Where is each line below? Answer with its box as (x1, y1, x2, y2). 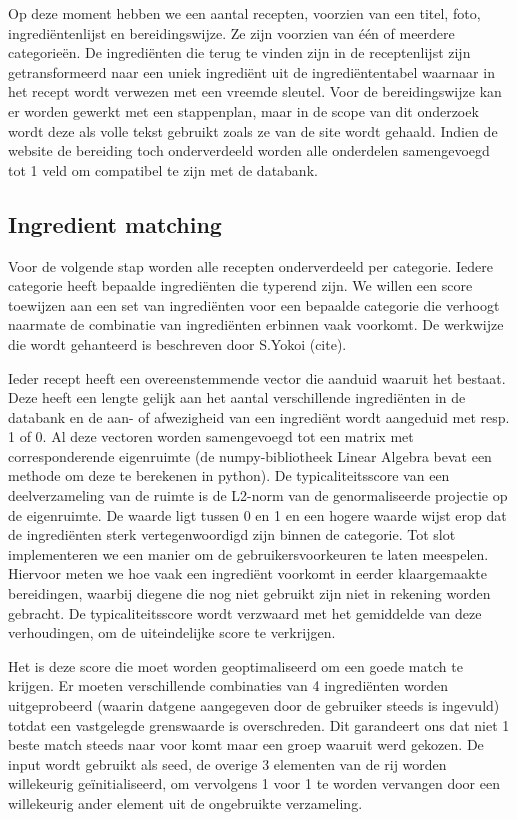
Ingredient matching (8, 208, 222, 239)
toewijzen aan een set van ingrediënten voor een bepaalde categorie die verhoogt (8, 294, 500, 315)
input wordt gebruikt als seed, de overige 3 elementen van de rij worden (8, 753, 447, 774)
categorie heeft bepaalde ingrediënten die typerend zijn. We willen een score (8, 275, 473, 296)
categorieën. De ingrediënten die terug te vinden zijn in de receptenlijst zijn (8, 42, 471, 63)
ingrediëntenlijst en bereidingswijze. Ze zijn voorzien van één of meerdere (8, 22, 455, 43)
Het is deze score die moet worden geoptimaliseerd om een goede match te (8, 655, 463, 676)
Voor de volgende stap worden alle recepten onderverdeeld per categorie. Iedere (8, 255, 493, 276)
